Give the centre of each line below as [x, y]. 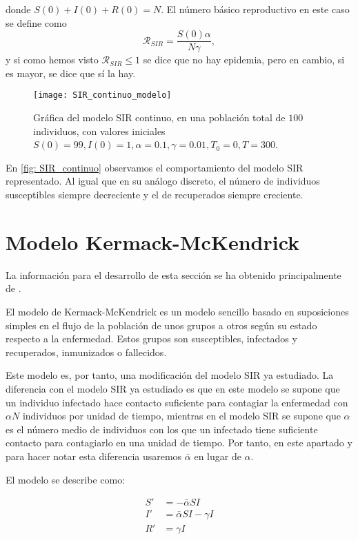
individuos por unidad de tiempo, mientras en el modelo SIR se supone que [181, 416]
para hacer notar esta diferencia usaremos [94, 456]
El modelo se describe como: [66, 479]
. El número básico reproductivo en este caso [255, 9]
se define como [36, 22]
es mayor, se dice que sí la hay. [71, 73]
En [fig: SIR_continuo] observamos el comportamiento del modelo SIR [155, 167]
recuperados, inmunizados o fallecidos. [86, 352]
